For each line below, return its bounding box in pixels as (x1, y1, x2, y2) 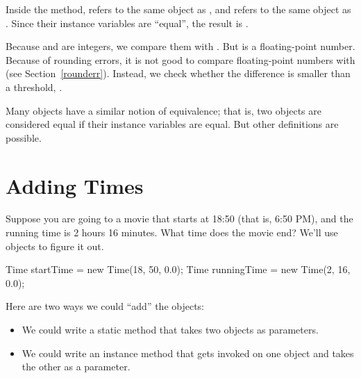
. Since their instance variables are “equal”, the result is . (6, 15, 249, 30)
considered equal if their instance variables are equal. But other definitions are (6, 117, 339, 131)
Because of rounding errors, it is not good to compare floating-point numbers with (6, 52, 355, 67)
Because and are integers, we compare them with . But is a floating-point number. (6, 39, 355, 54)
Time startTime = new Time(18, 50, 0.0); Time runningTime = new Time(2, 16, (6, 262, 351, 277)
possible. (6, 130, 42, 145)
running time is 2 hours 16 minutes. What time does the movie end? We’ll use (6, 225, 338, 240)
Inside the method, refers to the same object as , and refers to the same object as (6, 2, 351, 16)
